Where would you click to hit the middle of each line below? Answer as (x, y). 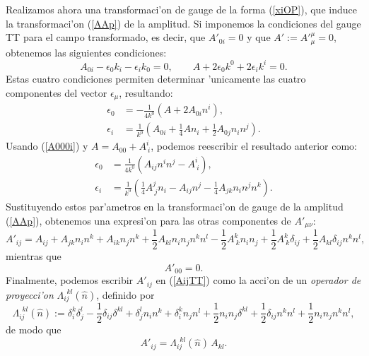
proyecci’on (30, 294)
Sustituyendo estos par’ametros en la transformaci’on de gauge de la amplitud (175, 206)
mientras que (34, 256)
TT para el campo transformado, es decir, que (106, 37)
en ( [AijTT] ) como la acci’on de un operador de (258, 280)
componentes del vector (57, 92)
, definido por (125, 294)
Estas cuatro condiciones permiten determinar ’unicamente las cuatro (156, 79)
